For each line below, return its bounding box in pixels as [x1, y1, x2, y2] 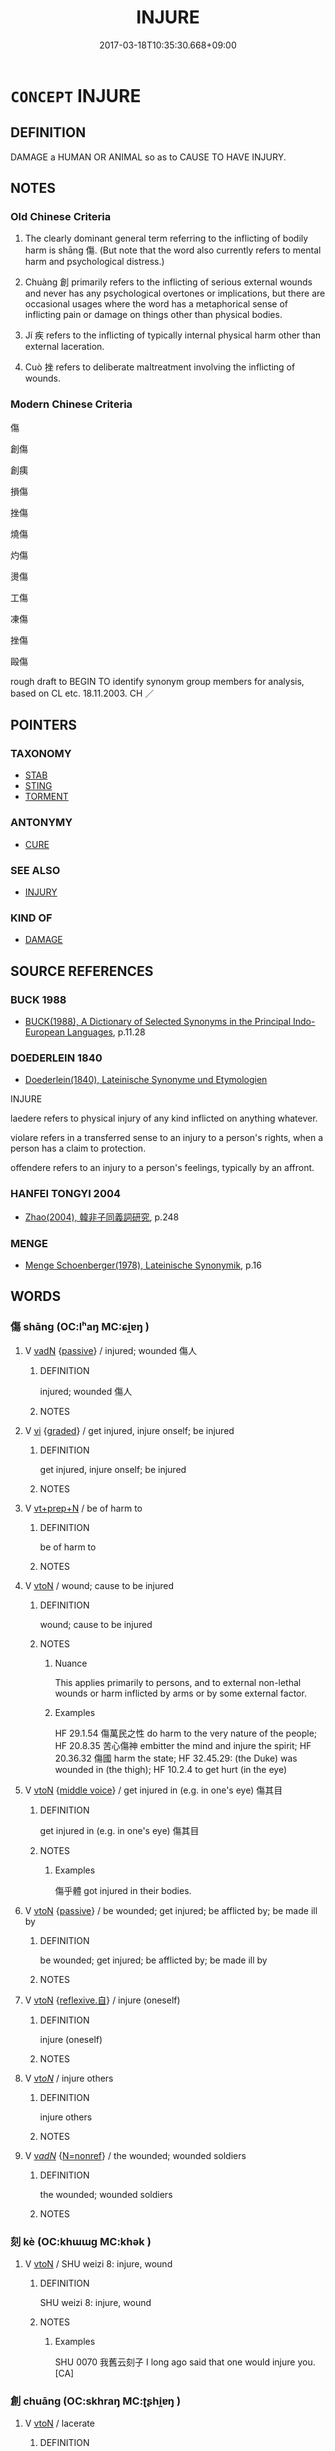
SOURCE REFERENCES [10, 962, 154, 980]
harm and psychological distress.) [24, 256, 165, 268]
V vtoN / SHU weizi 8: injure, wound [24, 2257, 173, 2270]
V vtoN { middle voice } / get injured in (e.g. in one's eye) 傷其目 [24, 1784, 283, 1796]
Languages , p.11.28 [66, 1026, 146, 1038]
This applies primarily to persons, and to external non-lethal [54, 1676, 302, 1688]
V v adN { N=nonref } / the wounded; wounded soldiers [24, 2149, 247, 2161]
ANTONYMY [10, 816, 73, 830]
